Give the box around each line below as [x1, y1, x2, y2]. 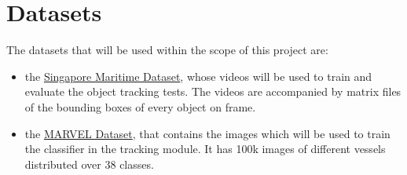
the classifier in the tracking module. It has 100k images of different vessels [24, 140, 386, 157]
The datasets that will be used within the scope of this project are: [6, 42, 328, 58]
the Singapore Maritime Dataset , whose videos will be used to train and [24, 67, 372, 84]
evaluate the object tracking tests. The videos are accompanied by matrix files [24, 83, 401, 100]
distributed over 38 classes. [24, 155, 154, 172]
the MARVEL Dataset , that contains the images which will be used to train [24, 125, 390, 141]
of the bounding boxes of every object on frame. [24, 98, 256, 115]
